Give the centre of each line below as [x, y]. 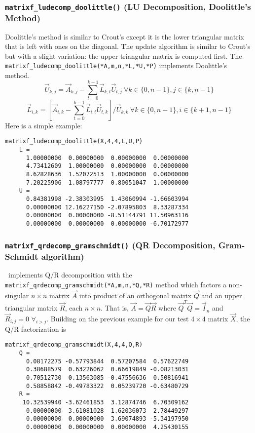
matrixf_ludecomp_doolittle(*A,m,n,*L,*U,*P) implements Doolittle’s [116, 65]
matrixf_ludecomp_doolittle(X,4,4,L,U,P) [74, 141]
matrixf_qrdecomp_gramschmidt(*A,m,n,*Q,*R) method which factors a [116, 284]
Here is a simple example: [44, 125]
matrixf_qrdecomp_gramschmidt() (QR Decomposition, [110, 245]
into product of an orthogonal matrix [135, 295]
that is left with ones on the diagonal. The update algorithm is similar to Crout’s [128, 46]
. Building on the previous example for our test [118, 318]
